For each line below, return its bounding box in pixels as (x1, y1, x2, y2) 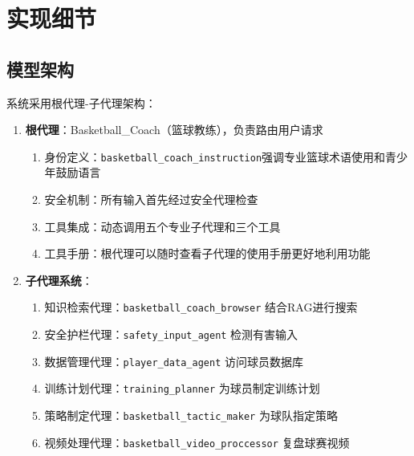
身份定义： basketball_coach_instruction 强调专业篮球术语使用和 (44, 148, 386, 165)
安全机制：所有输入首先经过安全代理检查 (44, 191, 258, 208)
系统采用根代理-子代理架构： (6, 94, 156, 111)
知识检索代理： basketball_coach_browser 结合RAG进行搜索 (44, 299, 358, 316)
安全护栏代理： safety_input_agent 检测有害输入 (44, 326, 298, 343)
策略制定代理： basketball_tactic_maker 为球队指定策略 (44, 407, 338, 424)
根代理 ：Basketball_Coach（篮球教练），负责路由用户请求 (25, 121, 323, 138)
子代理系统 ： (25, 271, 93, 288)
